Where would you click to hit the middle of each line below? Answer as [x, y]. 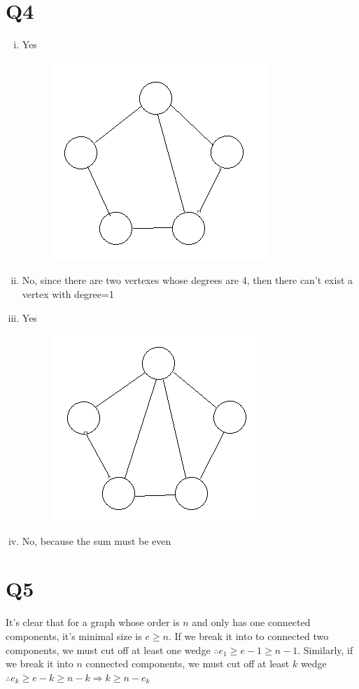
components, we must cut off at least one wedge [108, 649]
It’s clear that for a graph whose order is [93, 622]
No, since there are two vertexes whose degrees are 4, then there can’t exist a [188, 280]
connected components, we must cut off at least [188, 663]
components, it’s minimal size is [74, 636]
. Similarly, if [325, 649]
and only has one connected [251, 622]
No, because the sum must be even [97, 540]
